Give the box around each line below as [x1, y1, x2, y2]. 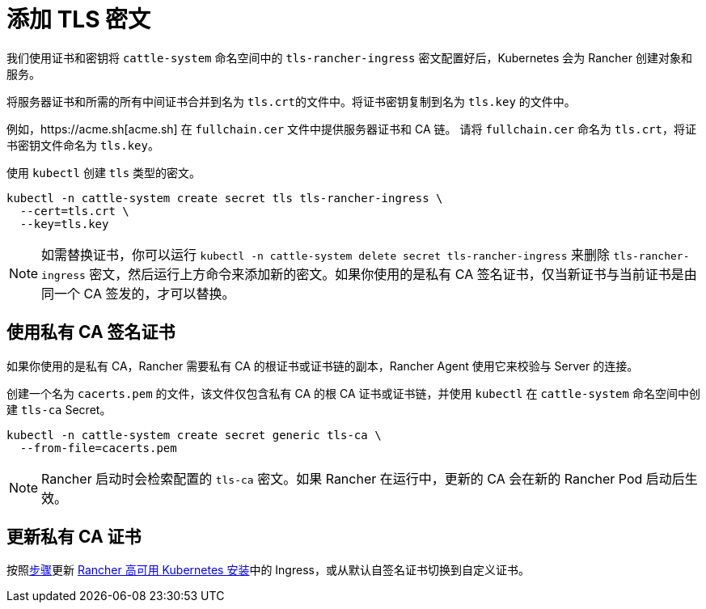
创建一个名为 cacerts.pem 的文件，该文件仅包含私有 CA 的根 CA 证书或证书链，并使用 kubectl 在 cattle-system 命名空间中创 [6, 386, 700, 400]
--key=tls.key [19, 217, 109, 230]
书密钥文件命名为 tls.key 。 [6, 137, 159, 152]
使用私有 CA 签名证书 [6, 322, 175, 343]
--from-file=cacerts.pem [19, 441, 177, 455]
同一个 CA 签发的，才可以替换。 [41, 285, 235, 302]
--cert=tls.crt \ [19, 204, 129, 218]
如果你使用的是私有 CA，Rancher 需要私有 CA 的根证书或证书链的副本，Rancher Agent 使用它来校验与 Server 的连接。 [6, 358, 639, 373]
